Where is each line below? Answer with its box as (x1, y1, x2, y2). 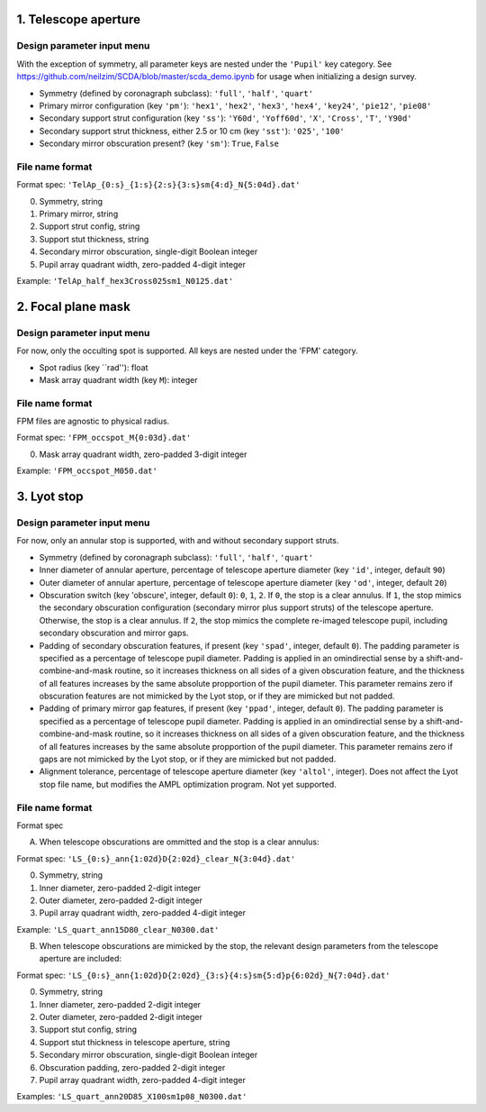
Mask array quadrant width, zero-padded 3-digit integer (39, 449, 247, 460)
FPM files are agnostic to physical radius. (16, 415, 170, 427)
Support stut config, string (39, 1024, 137, 1035)
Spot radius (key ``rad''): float (39, 361, 148, 373)
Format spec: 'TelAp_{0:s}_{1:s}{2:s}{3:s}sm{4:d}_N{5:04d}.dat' (16, 179, 301, 190)
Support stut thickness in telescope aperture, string (39, 1036, 230, 1047)
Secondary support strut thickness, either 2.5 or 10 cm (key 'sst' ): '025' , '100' (39, 125, 346, 136)
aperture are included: (39, 953, 121, 964)
